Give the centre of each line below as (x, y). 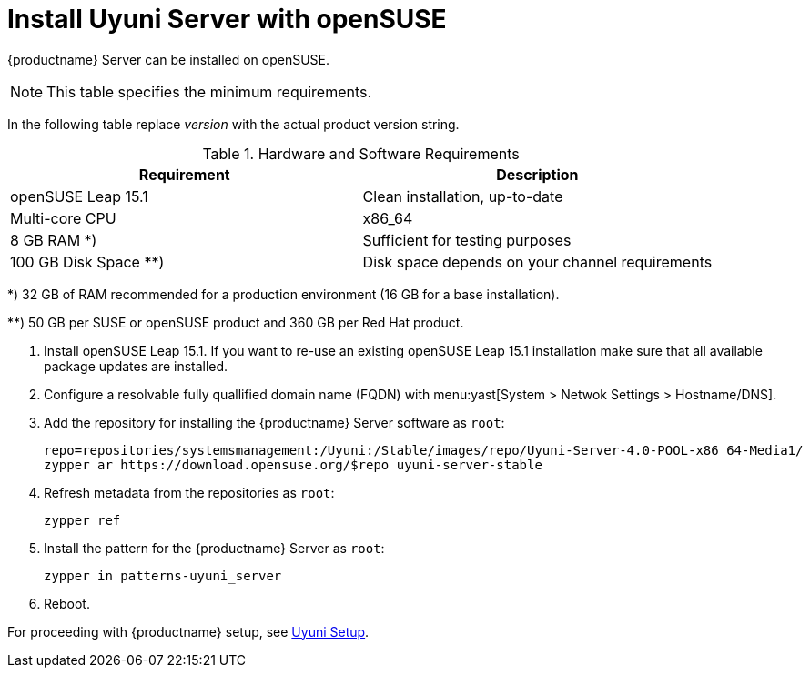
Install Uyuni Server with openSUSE (227, 19)
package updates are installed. (136, 366)
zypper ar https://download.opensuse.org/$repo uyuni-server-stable (293, 464)
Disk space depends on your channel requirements (537, 262)
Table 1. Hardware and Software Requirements (361, 153)
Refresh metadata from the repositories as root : (189, 492)
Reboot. (67, 603)
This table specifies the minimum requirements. (209, 91)
